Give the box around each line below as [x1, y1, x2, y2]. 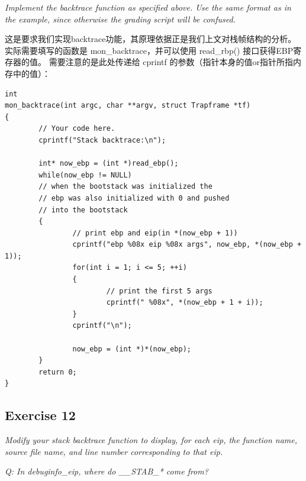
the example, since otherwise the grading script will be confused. [5, 12, 236, 25]
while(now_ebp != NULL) [38, 170, 132, 179]
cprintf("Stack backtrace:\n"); [38, 135, 166, 144]
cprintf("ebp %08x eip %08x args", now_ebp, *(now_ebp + [72, 240, 302, 249]
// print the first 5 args [106, 286, 212, 295]
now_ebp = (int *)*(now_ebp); [72, 344, 191, 353]
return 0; [38, 367, 77, 376]
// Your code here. [38, 124, 115, 133]
